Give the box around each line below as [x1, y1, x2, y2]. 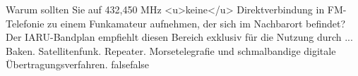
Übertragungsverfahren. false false [6, 57, 150, 72]
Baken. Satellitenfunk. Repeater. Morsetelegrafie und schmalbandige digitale [6, 43, 336, 58]
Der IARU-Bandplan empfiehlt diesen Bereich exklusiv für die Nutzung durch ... [6, 30, 353, 44]
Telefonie [6, 15, 44, 30]
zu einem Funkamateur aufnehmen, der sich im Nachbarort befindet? [47, 15, 346, 30]
